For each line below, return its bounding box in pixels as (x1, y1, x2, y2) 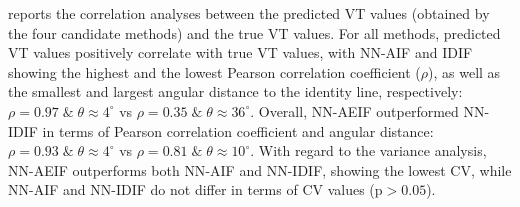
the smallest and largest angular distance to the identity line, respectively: (8, 81, 463, 102)
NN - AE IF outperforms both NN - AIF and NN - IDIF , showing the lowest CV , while (8, 159, 512, 180)
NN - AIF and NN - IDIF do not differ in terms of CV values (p (8, 179, 383, 200)
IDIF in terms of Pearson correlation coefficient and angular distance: (8, 120, 434, 141)
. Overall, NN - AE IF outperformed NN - (250, 100, 490, 121)
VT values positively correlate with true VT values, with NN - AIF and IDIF (8, 42, 473, 63)
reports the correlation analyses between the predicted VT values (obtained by (8, 3, 490, 23)
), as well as (428, 61, 501, 82)
